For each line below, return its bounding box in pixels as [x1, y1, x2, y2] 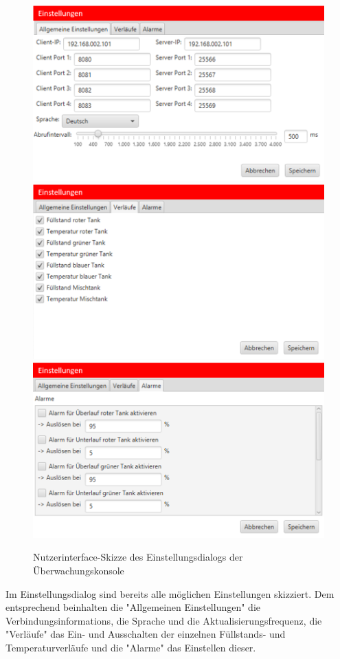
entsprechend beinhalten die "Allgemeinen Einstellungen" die [5, 600, 260, 614]
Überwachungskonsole [33, 563, 124, 577]
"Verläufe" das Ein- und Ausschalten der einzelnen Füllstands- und [5, 627, 286, 641]
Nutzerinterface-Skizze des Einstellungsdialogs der [33, 550, 243, 564]
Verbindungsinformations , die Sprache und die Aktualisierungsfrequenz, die [5, 613, 322, 627]
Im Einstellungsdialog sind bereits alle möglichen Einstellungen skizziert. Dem [5, 586, 335, 601]
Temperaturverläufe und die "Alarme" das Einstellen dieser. [5, 640, 256, 654]
